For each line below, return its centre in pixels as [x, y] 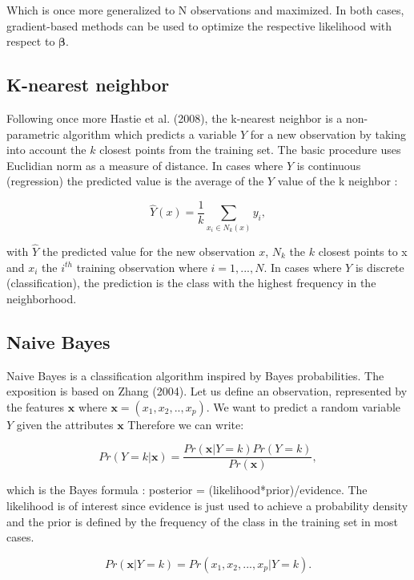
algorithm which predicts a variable [150, 134]
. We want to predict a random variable [303, 406]
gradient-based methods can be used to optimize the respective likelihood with [199, 25]
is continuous [329, 165]
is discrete [380, 267]
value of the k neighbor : [338, 181]
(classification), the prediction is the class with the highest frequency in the [191, 283]
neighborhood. [42, 298]
